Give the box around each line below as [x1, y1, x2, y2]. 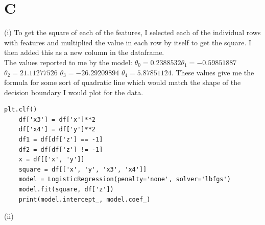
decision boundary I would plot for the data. [4, 87, 143, 97]
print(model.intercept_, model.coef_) [18, 195, 151, 203]
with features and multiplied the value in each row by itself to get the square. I [4, 37, 252, 47]
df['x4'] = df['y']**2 [18, 126, 95, 133]
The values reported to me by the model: [4, 57, 132, 67]
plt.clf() [4, 106, 37, 114]
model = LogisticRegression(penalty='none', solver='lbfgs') [18, 176, 231, 183]
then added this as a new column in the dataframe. [4, 47, 164, 58]
